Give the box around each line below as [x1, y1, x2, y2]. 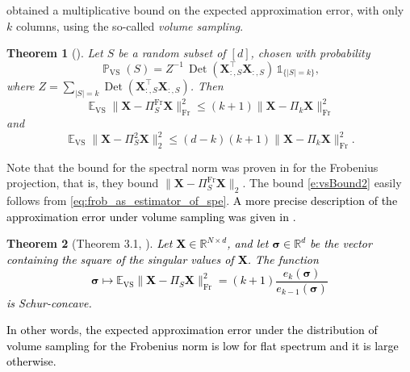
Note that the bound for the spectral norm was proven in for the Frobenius [6, 158, 379, 175]
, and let [227, 235, 269, 252]
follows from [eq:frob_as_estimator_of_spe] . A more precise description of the [6, 192, 398, 209]
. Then [190, 77, 224, 94]
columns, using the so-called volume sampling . [15, 17, 244, 34]
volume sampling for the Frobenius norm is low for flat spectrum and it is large [6, 336, 399, 353]
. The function [247, 251, 319, 267]
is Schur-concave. [6, 294, 92, 311]
